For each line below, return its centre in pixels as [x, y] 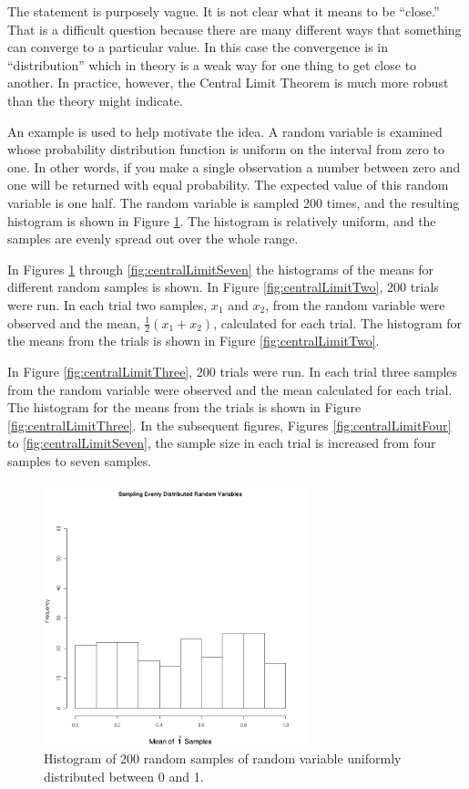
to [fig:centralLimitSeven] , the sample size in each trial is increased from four [222, 443]
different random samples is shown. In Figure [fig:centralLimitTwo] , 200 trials [223, 287]
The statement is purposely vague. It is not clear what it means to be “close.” [224, 11]
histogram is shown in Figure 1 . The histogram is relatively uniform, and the [222, 220]
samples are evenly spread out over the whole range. [153, 239]
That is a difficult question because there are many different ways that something [234, 29]
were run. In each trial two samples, [107, 304]
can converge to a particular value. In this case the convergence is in [198, 47]
